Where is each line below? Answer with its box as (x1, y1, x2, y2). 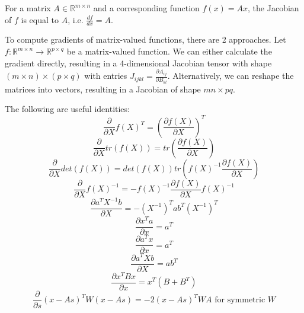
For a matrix (5, 2, 51, 14)
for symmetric (215, 296, 265, 305)
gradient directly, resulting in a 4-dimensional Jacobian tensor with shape (5, 56, 272, 69)
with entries (84, 69, 127, 82)
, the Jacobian (248, 2, 299, 14)
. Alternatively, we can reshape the (167, 69, 294, 82)
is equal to (21, 13, 59, 25)
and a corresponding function (93, 2, 200, 14)
